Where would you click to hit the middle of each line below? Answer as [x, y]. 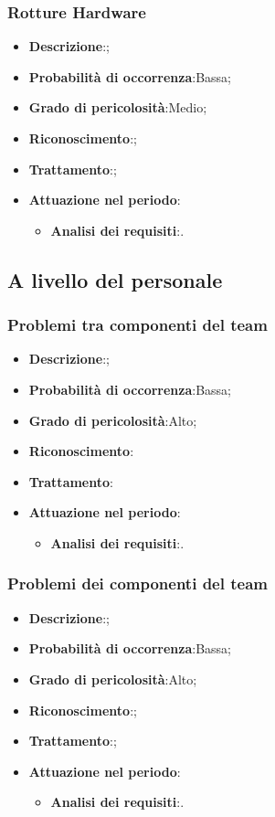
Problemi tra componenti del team [137, 325]
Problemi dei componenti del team [137, 584]
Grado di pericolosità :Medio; [118, 107]
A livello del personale [115, 279]
